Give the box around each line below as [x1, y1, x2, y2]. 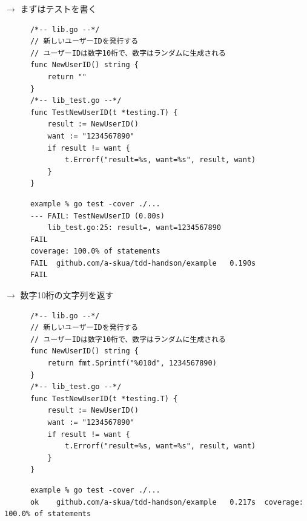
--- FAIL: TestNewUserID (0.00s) [30, 211, 165, 220]
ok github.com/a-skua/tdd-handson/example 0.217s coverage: [30, 497, 303, 506]
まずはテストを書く [20, 2, 97, 15]
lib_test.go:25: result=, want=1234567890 [47, 223, 221, 232]
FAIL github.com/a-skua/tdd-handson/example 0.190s [30, 258, 256, 267]
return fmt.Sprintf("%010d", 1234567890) [47, 359, 217, 368]
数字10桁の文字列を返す [20, 289, 114, 301]
